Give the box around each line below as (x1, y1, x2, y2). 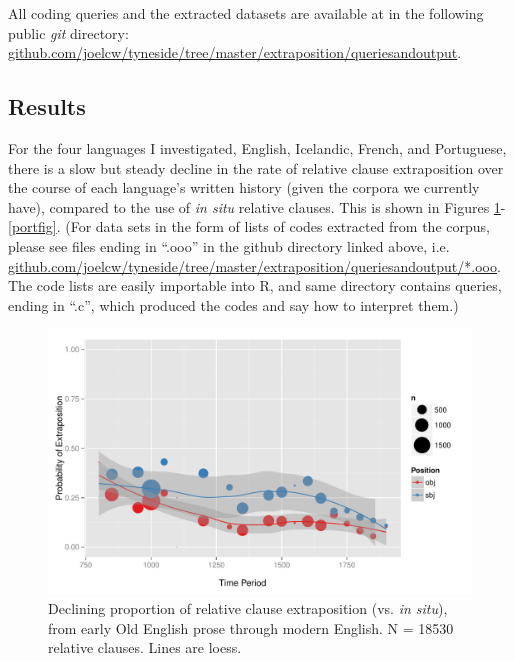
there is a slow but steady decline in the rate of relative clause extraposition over (8, 157, 504, 178)
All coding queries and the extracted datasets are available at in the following (8, 3, 484, 23)
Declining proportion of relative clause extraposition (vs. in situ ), (48, 597, 448, 618)
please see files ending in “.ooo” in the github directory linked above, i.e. (8, 235, 450, 256)
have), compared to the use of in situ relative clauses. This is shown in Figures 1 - (8, 196, 506, 217)
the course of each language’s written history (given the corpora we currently (8, 177, 480, 198)
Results (8, 91, 86, 122)
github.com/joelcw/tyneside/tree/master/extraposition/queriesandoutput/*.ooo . (8, 255, 501, 276)
